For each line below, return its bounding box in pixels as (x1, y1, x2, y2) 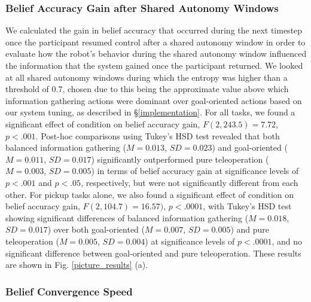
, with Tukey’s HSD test (203, 200, 292, 212)
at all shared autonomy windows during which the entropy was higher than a (5, 71, 288, 83)
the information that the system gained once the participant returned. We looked (5, 59, 303, 71)
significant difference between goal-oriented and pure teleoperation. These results (5, 246, 301, 259)
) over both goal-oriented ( (47, 223, 145, 236)
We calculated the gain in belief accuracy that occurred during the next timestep (5, 24, 303, 36)
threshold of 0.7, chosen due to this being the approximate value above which (5, 83, 289, 95)
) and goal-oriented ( (212, 141, 288, 154)
